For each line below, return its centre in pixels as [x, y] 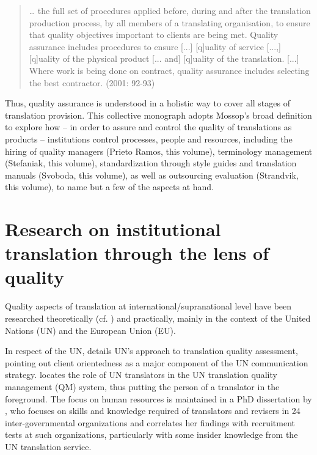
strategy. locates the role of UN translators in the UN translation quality [141, 375]
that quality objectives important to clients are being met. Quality [154, 35]
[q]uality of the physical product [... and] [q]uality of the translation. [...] [164, 58]
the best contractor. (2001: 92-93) [92, 82]
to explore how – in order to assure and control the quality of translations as [148, 127]
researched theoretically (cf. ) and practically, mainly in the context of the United [158, 318]
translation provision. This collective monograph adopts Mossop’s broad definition [158, 115]
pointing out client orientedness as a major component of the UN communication [157, 362]
